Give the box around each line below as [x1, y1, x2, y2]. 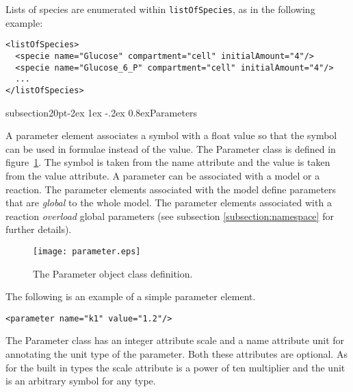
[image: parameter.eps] [33, 246, 141, 256]
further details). [5, 222, 72, 236]
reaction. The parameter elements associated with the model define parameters [5, 182, 337, 196]
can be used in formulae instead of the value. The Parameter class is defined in [5, 141, 336, 156]
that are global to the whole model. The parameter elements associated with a [5, 195, 332, 210]
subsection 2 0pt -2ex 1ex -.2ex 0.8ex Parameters [5, 105, 198, 119]
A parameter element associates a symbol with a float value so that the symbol [5, 128, 337, 143]
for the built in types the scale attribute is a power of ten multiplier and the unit [5, 360, 345, 374]
